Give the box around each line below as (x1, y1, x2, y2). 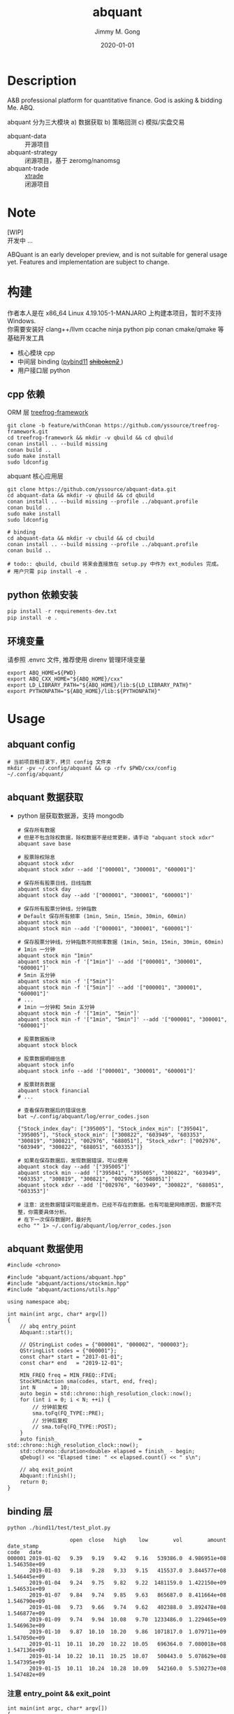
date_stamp (7, 1543, 39, 1550)
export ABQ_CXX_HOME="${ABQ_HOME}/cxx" (7, 676, 124, 683)
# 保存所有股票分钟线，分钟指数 (17, 905, 97, 913)
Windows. (7, 316, 36, 325)
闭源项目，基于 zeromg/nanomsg (24, 156, 120, 164)
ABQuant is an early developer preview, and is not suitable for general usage (7, 250, 228, 259)
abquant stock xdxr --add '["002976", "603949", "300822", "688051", (17, 1181, 225, 1189)
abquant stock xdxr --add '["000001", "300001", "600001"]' (17, 866, 196, 873)
